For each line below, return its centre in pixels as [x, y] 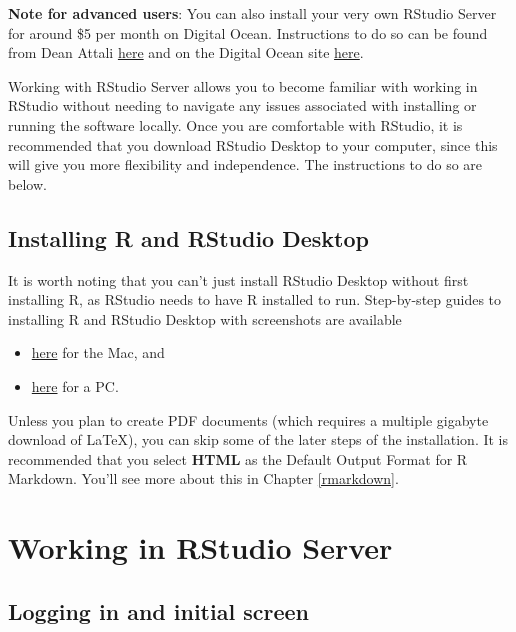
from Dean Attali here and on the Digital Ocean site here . [186, 52]
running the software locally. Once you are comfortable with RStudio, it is [235, 124]
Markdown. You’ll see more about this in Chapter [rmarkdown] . [203, 478]
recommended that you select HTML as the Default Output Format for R [238, 458]
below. [27, 183]
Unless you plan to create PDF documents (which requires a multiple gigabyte [248, 419]
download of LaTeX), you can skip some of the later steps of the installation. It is [258, 439]
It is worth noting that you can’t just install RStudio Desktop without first [238, 279]
